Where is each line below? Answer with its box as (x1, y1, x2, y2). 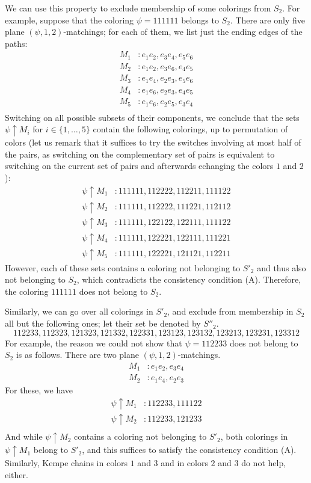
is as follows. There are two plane (16, 348, 139, 361)
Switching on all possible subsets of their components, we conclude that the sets (5, 111, 300, 123)
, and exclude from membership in (167, 305, 294, 318)
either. (5, 468, 28, 481)
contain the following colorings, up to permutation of (93, 123, 288, 135)
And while (5, 430, 43, 443)
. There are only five (230, 13, 305, 26)
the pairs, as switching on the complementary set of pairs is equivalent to (5, 147, 275, 160)
